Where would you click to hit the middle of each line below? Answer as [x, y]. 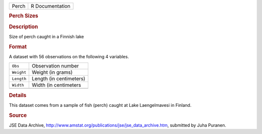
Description [24, 27]
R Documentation [50, 6]
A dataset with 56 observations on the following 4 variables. [69, 56]
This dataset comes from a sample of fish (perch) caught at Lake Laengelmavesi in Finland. [100, 105]
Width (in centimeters [56, 85]
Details [18, 95]
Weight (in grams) [52, 72]
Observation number [55, 66]
